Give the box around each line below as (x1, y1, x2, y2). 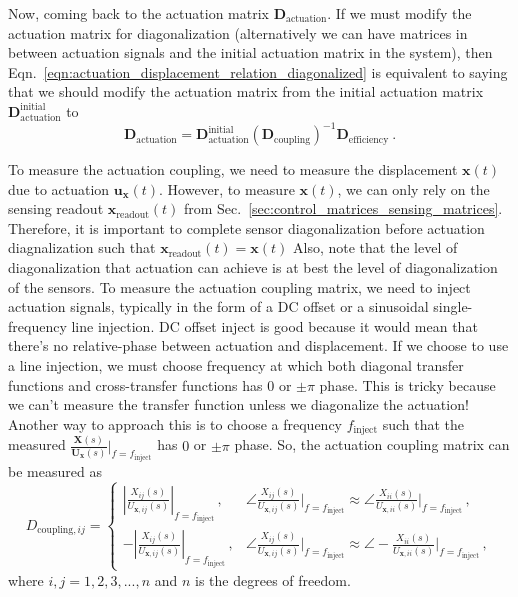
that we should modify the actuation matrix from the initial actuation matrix (8, 81, 484, 102)
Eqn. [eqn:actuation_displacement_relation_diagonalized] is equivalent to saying (8, 61, 508, 82)
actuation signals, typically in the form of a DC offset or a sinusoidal (8, 296, 429, 317)
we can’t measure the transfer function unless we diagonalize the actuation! (8, 394, 469, 415)
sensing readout (8, 198, 104, 219)
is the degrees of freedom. (195, 570, 351, 590)
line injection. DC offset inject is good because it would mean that (71, 315, 478, 336)
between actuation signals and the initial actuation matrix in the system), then (8, 42, 493, 63)
